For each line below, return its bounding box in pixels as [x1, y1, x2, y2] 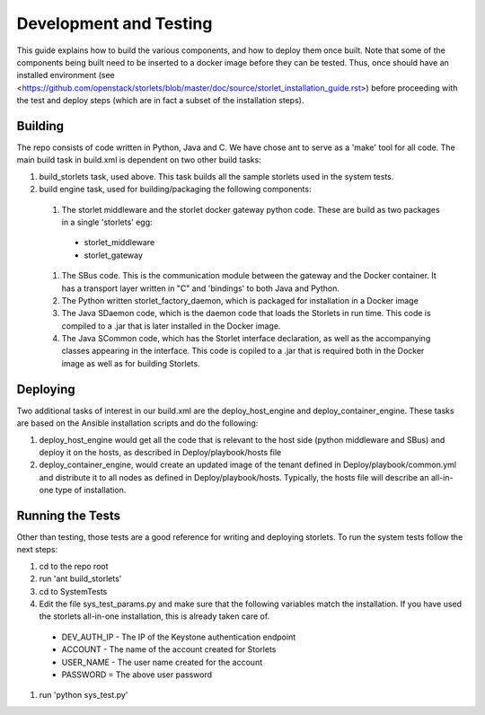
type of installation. [55, 485, 127, 496]
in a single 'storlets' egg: [61, 216, 153, 227]
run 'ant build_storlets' [39, 573, 122, 584]
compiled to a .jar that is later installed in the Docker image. [61, 320, 281, 331]
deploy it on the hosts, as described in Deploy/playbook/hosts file [39, 446, 282, 457]
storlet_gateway [84, 250, 144, 260]
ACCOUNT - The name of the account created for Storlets [61, 644, 277, 655]
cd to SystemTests [39, 586, 108, 596]
